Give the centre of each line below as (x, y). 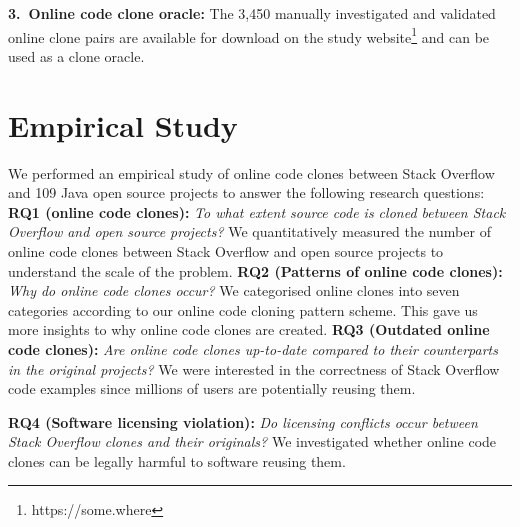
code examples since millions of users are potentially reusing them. (212, 388)
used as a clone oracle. (76, 55)
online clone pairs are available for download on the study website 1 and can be (249, 35)
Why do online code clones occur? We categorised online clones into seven (234, 290)
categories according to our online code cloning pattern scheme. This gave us (243, 309)
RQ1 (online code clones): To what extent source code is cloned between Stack (257, 211)
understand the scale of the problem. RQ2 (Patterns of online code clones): (255, 270)
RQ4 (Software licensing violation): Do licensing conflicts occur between (243, 421)
